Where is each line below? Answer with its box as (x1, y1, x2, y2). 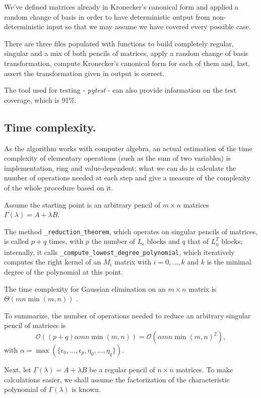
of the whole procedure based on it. (4, 182, 113, 192)
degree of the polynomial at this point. (4, 267, 123, 277)
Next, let (4, 364, 31, 375)
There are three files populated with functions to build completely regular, (4, 38, 234, 48)
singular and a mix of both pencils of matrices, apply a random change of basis (4, 48, 248, 58)
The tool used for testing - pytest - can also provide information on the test (4, 85, 236, 95)
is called (4, 236, 29, 246)
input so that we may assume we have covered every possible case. (46, 21, 251, 32)
